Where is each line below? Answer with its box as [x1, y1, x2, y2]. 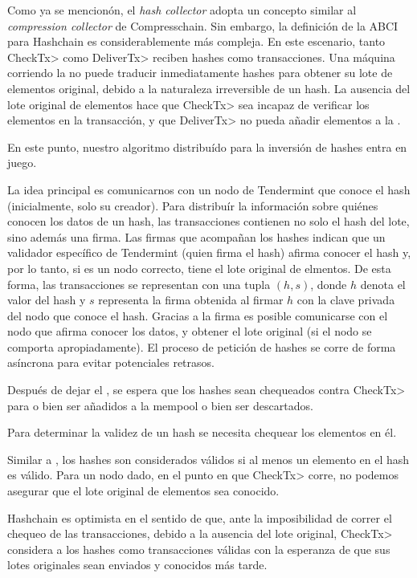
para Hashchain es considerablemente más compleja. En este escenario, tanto [7, 33, 386, 50]
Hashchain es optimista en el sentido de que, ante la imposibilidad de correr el [7, 509, 392, 526]
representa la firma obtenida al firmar [98, 291, 284, 308]
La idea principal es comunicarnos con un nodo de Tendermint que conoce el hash [7, 181, 411, 197]
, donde [310, 275, 347, 292]
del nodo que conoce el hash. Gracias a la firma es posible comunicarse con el [7, 307, 388, 324]
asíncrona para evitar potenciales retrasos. [7, 354, 215, 371]
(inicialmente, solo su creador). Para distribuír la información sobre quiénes [7, 197, 378, 214]
